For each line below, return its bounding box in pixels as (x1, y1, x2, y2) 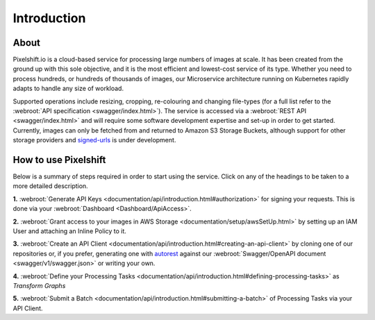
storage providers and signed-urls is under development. (12, 136, 176, 144)
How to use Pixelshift (12, 154, 106, 166)
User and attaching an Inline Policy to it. (12, 227, 126, 235)
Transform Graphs (12, 282, 66, 289)
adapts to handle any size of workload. (12, 84, 124, 93)
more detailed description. (12, 182, 88, 190)
